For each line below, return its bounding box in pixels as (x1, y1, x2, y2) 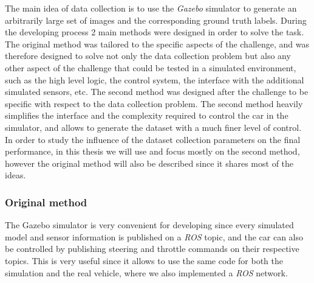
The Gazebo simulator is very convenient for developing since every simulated (5, 218, 294, 231)
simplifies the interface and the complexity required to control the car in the (5, 109, 288, 122)
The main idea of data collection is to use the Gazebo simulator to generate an (5, 2, 297, 14)
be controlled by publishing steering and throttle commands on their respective (5, 242, 299, 255)
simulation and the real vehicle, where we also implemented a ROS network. (5, 266, 288, 279)
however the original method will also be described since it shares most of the (5, 156, 294, 169)
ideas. (5, 169, 26, 181)
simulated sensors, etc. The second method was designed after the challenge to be (5, 85, 309, 98)
